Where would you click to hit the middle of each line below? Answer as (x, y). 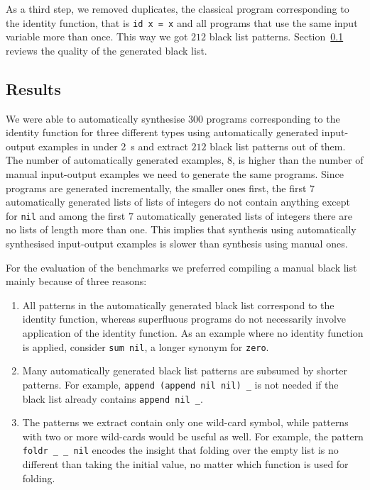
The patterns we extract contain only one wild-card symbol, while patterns (185, 422)
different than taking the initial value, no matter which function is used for (185, 464)
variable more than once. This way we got (97, 37)
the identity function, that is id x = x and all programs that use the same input (182, 22)
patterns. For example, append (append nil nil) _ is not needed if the (180, 384)
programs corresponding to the (273, 118)
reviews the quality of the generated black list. (107, 50)
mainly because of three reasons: (76, 281)
